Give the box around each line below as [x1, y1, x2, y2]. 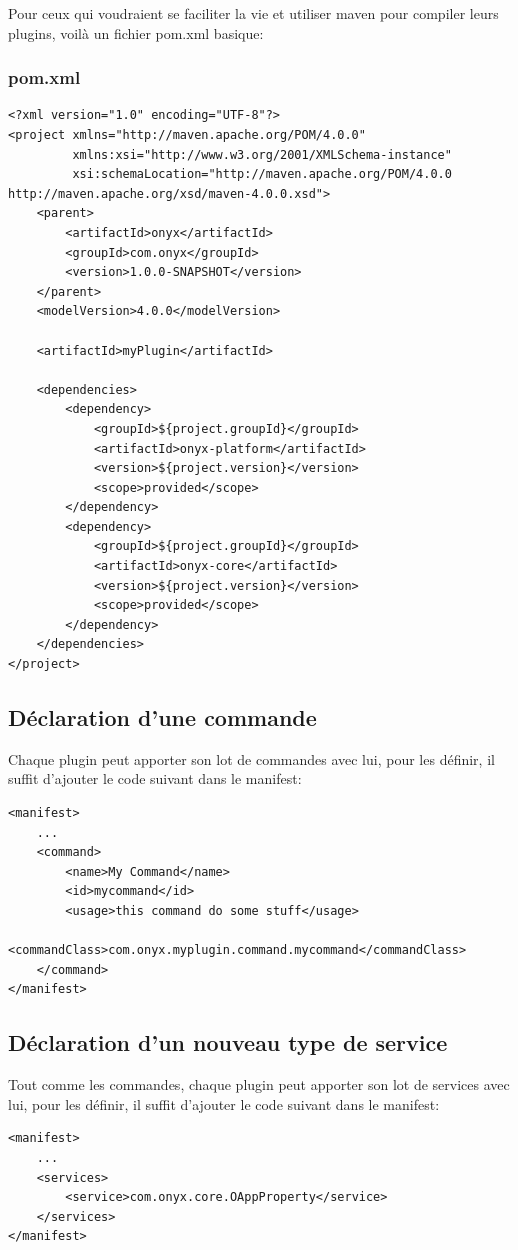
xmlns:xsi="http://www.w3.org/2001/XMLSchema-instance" [72, 147, 452, 162]
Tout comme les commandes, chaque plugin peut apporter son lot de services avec [8, 1074, 510, 1095]
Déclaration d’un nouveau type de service [8, 1027, 448, 1058]
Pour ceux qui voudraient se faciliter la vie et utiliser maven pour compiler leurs [8, 3, 499, 23]
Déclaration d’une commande [8, 702, 317, 733]
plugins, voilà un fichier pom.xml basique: [8, 22, 264, 43]
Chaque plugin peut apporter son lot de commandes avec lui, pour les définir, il [8, 748, 495, 769]
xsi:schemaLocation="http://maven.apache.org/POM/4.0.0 [72, 167, 452, 182]
